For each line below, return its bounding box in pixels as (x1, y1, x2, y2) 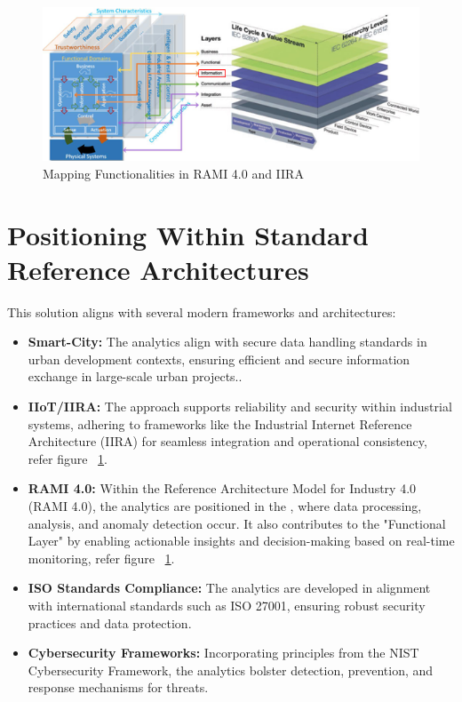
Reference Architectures (7, 251, 309, 287)
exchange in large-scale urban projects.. (28, 367, 243, 386)
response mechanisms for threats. (28, 678, 209, 697)
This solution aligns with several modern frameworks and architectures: (7, 302, 396, 321)
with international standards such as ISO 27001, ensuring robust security (28, 595, 426, 614)
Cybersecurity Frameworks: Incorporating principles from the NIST (28, 643, 419, 662)
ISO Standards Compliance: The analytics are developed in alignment (28, 578, 431, 597)
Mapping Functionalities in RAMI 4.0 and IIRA (43, 164, 304, 182)
